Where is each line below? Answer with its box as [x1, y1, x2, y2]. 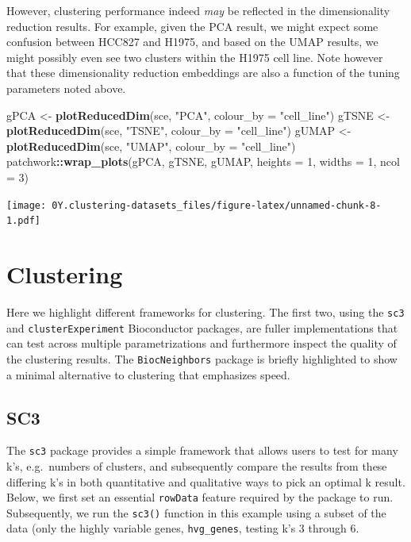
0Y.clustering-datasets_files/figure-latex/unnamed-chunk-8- [52, 199, 382, 211]
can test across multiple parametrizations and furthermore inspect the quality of [6, 335, 397, 352]
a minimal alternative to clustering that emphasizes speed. [6, 366, 290, 382]
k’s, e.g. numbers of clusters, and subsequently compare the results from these [6, 457, 387, 474]
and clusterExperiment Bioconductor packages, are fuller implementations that [6, 319, 398, 336]
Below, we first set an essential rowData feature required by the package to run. [6, 489, 394, 505]
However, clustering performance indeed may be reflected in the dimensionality [6, 2, 390, 18]
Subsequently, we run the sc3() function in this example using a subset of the [6, 504, 386, 521]
